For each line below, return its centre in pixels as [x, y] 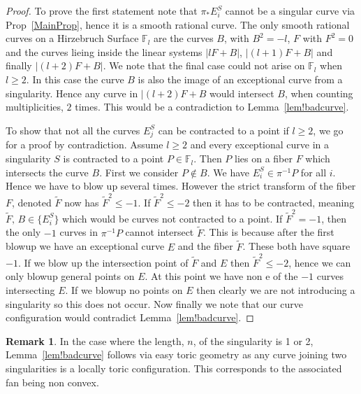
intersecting [30, 290]
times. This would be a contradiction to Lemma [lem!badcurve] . [212, 107]
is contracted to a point [113, 159]
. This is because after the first [269, 232]
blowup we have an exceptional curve [85, 246]
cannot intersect [160, 232]
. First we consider [139, 172]
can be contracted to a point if [223, 130]
